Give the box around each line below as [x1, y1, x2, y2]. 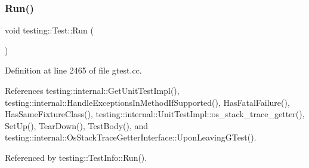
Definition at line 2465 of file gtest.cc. [5, 64, 142, 77]
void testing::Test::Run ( [5, 24, 94, 36]
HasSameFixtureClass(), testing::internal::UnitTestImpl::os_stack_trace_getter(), [5, 108, 305, 120]
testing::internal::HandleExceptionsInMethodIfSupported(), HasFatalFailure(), [5, 96, 290, 108]
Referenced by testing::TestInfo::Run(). [5, 151, 147, 163]
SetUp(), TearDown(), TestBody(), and [5, 119, 149, 132]
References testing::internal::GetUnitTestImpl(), [5, 84, 180, 96]
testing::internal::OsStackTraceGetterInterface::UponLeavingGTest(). [5, 131, 257, 143]
